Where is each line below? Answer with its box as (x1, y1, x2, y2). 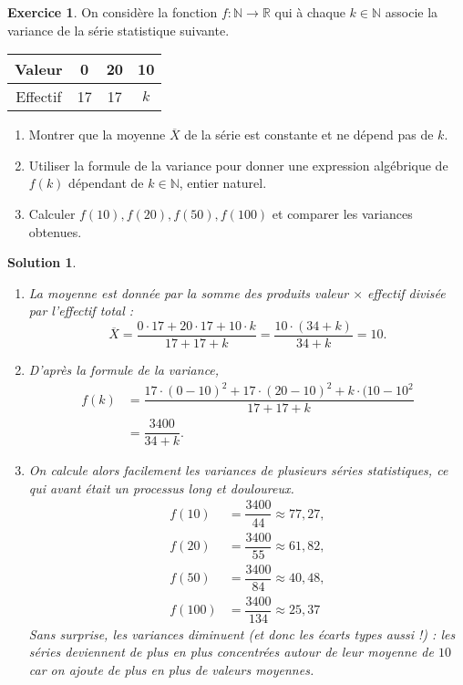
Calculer (28, 203, 76, 223)
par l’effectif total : (28, 301, 134, 320)
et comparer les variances (272, 203, 413, 223)
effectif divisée (367, 283, 446, 302)
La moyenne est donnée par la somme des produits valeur (28, 283, 349, 302)
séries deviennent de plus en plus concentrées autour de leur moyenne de (28, 642, 434, 661)
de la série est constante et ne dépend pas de (184, 125, 434, 144)
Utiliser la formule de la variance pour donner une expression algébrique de (28, 155, 448, 174)
